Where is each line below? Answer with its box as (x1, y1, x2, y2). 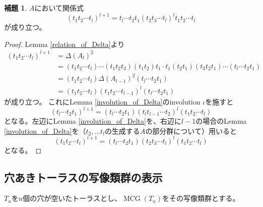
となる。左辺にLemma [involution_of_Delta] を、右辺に (4, 116, 181, 126)
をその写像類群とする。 (162, 193, 240, 203)
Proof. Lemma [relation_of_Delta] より (4, 38, 125, 49)
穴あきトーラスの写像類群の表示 (4, 169, 163, 185)
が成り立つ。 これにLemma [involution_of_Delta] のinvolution (4, 96, 201, 107)
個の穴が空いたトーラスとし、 (23, 193, 121, 203)
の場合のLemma (195, 116, 247, 126)
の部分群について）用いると (145, 125, 237, 136)
